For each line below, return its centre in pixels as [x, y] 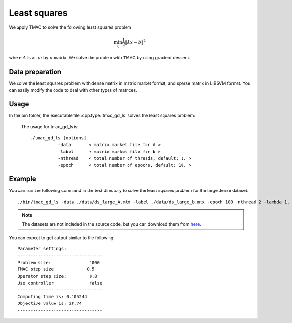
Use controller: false [60, 283]
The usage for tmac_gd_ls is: [50, 127]
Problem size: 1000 [59, 262]
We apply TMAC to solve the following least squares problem [70, 27]
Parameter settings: [42, 249]
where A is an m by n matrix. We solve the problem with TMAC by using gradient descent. [100, 57]
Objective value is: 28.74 [50, 304]
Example [22, 179]
